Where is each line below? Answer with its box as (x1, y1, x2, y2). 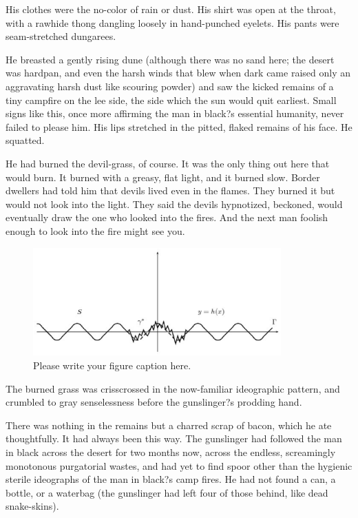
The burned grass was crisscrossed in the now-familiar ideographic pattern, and (6, 381, 340, 395)
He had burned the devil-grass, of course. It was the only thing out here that (6, 156, 330, 170)
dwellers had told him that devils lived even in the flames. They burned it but (6, 183, 335, 198)
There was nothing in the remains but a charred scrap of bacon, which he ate (6, 417, 332, 432)
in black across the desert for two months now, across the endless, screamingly (6, 445, 336, 459)
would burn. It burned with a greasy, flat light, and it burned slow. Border (6, 169, 320, 184)
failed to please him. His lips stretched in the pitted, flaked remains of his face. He (6, 119, 352, 134)
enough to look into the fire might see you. (6, 223, 185, 238)
